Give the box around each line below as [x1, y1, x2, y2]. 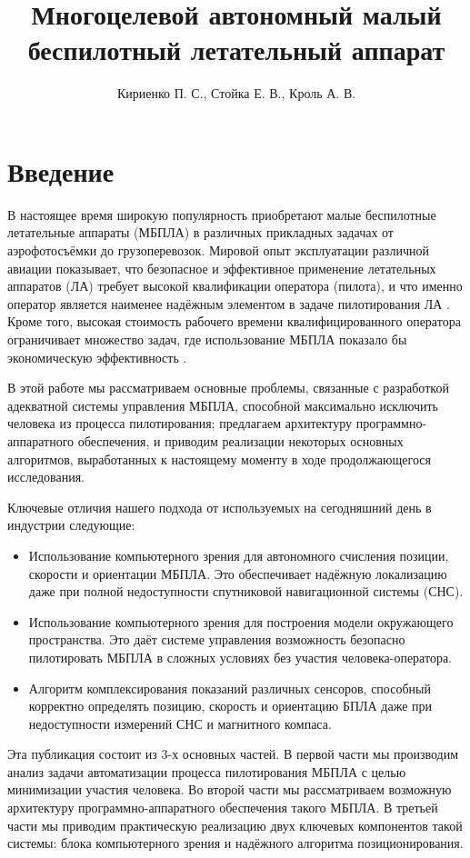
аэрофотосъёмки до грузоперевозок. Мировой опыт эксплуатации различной [7, 241, 429, 260]
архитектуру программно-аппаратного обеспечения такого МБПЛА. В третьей [7, 798, 438, 817]
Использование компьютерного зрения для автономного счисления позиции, [28, 545, 449, 564]
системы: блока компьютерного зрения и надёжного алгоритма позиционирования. [7, 833, 464, 853]
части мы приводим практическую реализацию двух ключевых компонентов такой [7, 815, 463, 834]
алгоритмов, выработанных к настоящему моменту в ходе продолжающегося [7, 449, 431, 468]
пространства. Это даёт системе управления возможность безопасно [28, 630, 405, 649]
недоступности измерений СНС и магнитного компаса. [28, 713, 332, 733]
